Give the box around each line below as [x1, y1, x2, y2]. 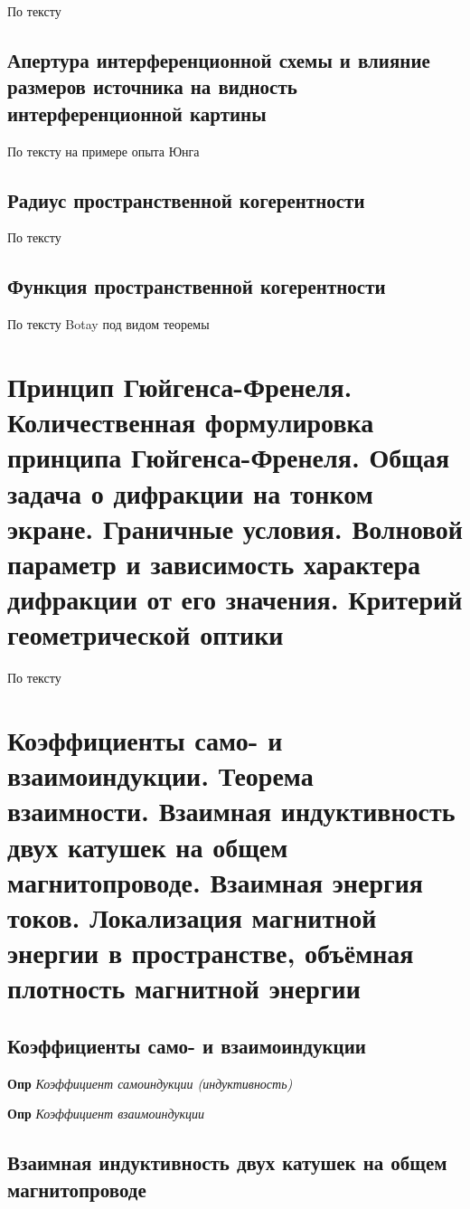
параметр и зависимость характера [7, 544, 421, 581]
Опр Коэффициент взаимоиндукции [7, 1104, 205, 1123]
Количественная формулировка [7, 403, 374, 440]
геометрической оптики [7, 616, 284, 653]
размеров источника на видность [7, 72, 297, 100]
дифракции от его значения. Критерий [7, 581, 463, 618]
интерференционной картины [7, 99, 267, 127]
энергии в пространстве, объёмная [7, 934, 414, 971]
